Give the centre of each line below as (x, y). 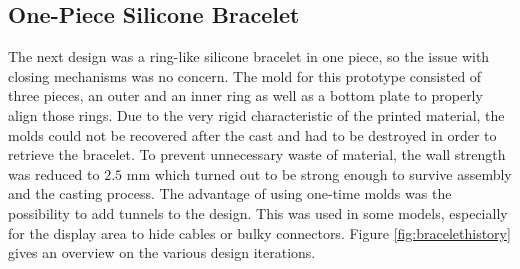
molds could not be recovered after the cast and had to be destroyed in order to (252, 134)
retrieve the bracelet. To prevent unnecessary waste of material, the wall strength (257, 154)
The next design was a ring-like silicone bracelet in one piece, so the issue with (249, 56)
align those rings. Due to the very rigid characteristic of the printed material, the (256, 114)
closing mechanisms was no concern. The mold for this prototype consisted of (245, 75)
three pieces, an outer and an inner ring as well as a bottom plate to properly (245, 95)
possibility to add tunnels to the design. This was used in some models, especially (258, 212)
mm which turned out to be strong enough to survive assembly (319, 173)
